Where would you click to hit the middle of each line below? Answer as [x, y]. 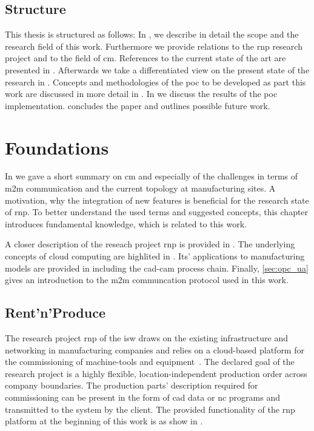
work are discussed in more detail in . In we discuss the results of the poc [141, 94]
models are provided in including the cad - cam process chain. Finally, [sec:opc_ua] [157, 268]
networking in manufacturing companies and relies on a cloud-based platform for [155, 349]
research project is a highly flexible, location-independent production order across [156, 373]
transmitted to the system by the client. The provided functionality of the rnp [150, 409]
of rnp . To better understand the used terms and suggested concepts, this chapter [157, 212]
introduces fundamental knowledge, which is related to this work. [126, 223]
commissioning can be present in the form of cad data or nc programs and [142, 397]
